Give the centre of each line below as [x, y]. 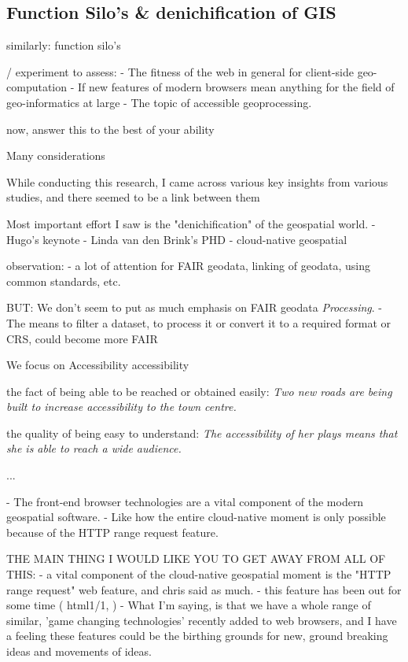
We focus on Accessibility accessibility [98, 365]
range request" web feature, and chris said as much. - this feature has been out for [204, 589]
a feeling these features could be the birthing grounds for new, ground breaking [197, 636]
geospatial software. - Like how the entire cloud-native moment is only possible [196, 517]
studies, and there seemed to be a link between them [133, 197]
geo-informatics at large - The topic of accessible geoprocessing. [159, 102]
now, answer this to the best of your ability [110, 129]
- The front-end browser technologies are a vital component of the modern [185, 501]
